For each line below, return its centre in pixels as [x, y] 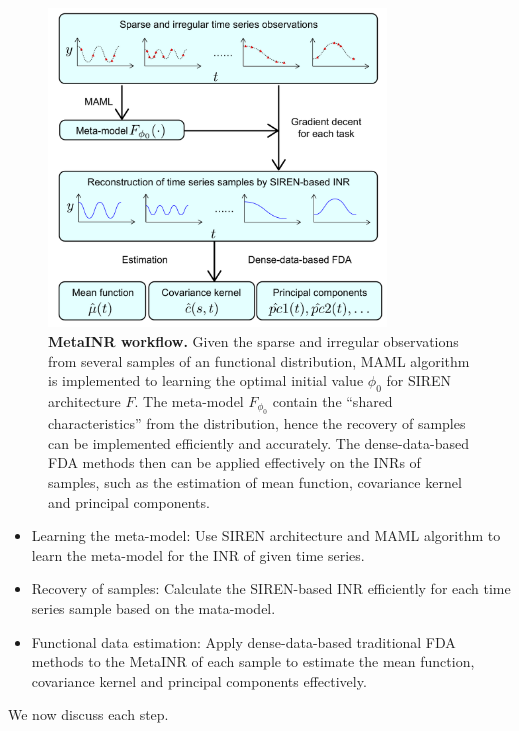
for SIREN [419, 380]
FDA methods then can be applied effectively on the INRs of [234, 462]
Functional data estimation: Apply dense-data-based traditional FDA [243, 641]
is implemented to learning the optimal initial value [206, 380]
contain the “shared [332, 400]
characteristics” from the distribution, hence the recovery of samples [257, 423]
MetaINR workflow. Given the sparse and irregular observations [253, 340]
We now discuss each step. [88, 714]
